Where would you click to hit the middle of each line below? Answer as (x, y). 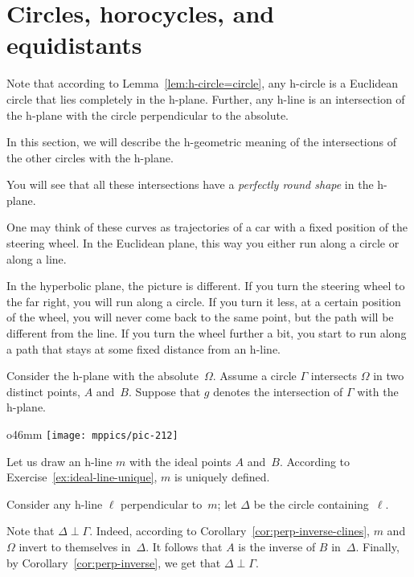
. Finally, (377, 547)
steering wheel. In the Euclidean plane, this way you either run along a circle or (203, 243)
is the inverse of (277, 547)
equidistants (74, 45)
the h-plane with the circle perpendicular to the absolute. (148, 115)
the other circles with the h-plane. (90, 157)
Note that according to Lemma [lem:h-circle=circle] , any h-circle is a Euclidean (203, 83)
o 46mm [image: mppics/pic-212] (92, 434)
